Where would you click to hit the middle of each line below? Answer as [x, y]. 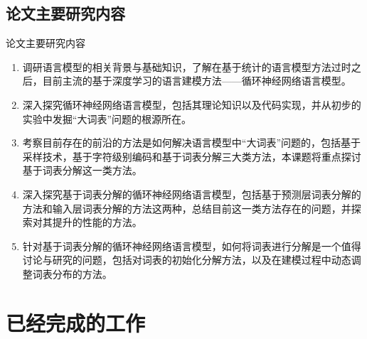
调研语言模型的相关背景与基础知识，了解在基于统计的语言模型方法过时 [187, 66]
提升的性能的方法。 [97, 222]
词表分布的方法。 [72, 273]
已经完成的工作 [76, 322]
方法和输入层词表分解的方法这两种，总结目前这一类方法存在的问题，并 [187, 208]
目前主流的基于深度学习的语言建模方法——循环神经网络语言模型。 [197, 81]
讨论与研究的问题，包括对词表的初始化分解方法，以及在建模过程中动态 [187, 260]
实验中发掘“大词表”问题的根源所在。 [107, 118]
